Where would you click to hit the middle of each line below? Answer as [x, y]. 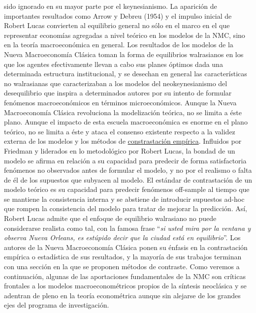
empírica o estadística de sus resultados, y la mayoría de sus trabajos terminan [123, 257]
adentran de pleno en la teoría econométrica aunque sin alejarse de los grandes [122, 295]
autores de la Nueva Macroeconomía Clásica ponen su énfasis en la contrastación [126, 247]
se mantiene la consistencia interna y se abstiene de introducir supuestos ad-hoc [124, 199]
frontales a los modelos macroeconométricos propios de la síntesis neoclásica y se [125, 286]
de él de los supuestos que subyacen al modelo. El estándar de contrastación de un [128, 179]
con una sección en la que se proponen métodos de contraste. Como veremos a [122, 266]
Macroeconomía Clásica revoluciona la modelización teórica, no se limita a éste [123, 112]
